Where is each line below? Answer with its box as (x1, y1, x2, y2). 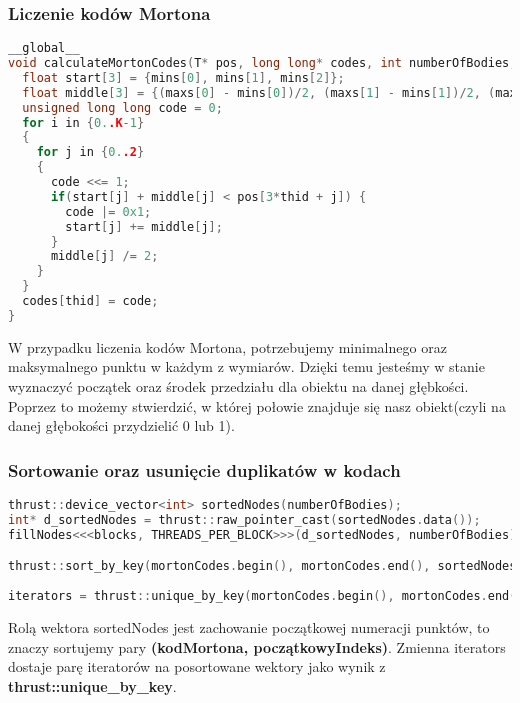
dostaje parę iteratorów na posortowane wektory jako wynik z (8, 656, 386, 677)
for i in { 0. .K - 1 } (22, 115, 145, 130)
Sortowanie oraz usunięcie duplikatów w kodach (8, 457, 401, 482)
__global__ (8, 41, 80, 56)
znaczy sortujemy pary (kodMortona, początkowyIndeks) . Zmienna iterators (8, 636, 506, 657)
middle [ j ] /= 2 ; (50, 249, 159, 264)
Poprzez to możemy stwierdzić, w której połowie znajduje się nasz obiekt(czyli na (8, 395, 506, 416)
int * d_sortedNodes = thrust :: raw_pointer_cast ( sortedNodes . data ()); (8, 512, 481, 527)
